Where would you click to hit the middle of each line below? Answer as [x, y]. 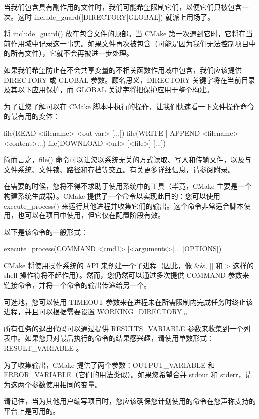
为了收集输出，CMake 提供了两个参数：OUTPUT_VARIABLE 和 [110, 364]
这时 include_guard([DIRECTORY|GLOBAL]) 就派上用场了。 [116, 17]
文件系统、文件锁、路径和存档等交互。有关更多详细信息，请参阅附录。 [119, 169]
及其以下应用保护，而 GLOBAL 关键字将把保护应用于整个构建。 [109, 90]
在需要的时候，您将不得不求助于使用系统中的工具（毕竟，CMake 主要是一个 [128, 186]
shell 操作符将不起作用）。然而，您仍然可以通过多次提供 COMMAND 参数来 [127, 275]
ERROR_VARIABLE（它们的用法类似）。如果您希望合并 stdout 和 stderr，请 [128, 374]
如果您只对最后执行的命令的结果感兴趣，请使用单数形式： [119, 338]
